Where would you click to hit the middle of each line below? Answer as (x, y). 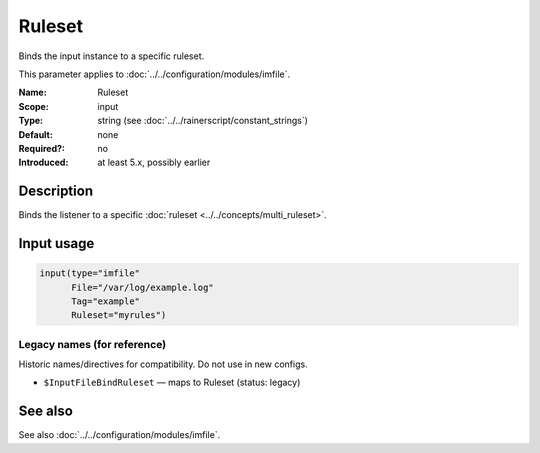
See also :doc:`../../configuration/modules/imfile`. (119, 435)
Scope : (33, 106)
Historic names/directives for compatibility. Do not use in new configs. (163, 364)
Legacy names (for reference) (92, 344)
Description (56, 191)
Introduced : (43, 162)
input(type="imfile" (89, 273)
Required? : (41, 148)
